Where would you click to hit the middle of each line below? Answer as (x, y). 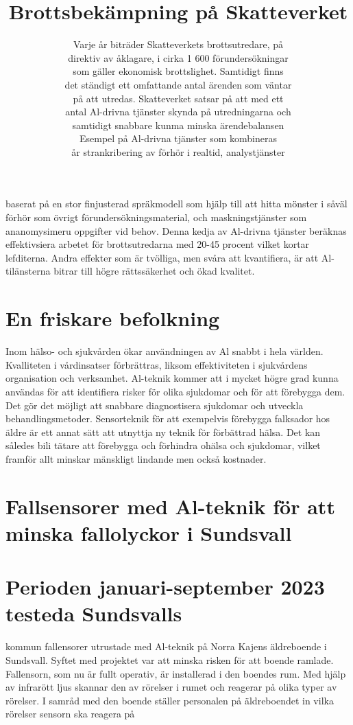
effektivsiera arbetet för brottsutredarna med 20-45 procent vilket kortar (158, 244)
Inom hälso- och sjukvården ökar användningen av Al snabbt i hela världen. (165, 351)
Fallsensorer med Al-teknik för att (170, 506)
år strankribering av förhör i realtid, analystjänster (178, 151)
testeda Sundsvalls (94, 613)
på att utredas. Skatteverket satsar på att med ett (178, 98)
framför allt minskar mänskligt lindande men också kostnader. (136, 458)
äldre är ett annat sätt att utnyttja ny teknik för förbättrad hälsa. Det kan (163, 431)
